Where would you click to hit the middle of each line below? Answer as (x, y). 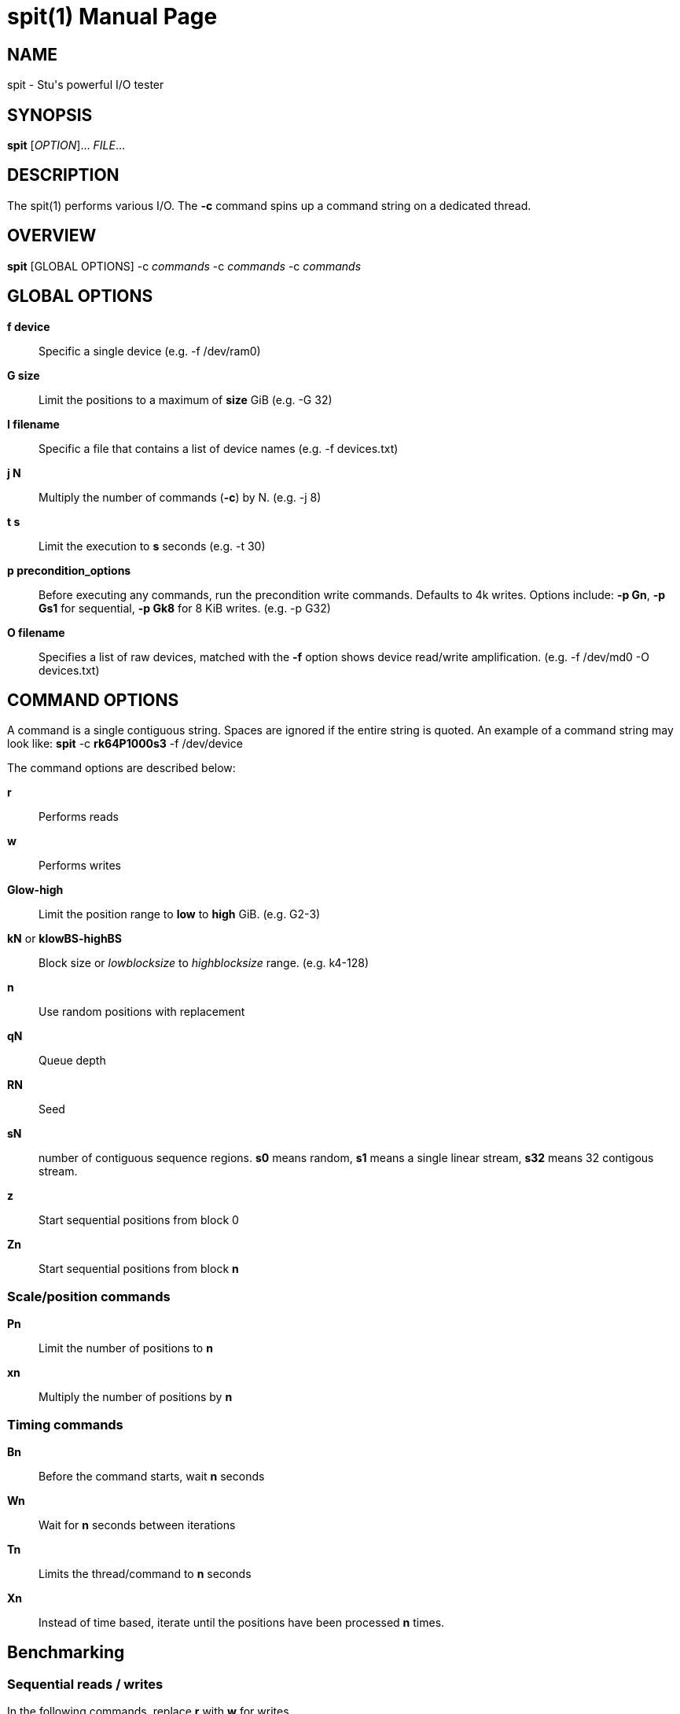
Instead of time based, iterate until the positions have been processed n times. (242, 1622)
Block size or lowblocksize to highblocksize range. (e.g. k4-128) (204, 963)
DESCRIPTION (63, 175)
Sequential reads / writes (85, 1684)
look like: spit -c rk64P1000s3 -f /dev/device (125, 744)
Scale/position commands (89, 1296)
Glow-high (35, 890)
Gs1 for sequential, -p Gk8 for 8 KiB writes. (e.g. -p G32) (185, 608)
